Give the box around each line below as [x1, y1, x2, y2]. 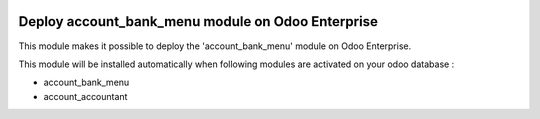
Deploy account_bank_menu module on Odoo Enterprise [18, 13, 379, 30]
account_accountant [43, 90, 128, 102]
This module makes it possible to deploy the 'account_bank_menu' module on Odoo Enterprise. [18, 40, 412, 52]
